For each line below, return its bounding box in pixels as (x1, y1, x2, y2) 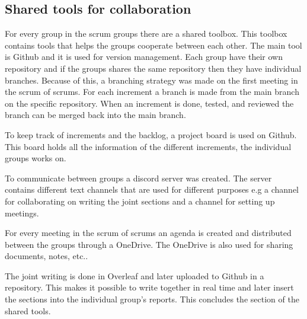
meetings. (5, 206, 39, 219)
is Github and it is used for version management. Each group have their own (5, 50, 283, 63)
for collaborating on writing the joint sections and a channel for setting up (5, 194, 275, 207)
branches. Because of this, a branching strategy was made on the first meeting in (5, 74, 298, 86)
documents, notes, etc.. (5, 250, 88, 262)
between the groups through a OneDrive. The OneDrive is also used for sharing (5, 238, 293, 250)
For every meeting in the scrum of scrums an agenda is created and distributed (5, 227, 292, 239)
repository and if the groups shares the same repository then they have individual (5, 62, 302, 74)
